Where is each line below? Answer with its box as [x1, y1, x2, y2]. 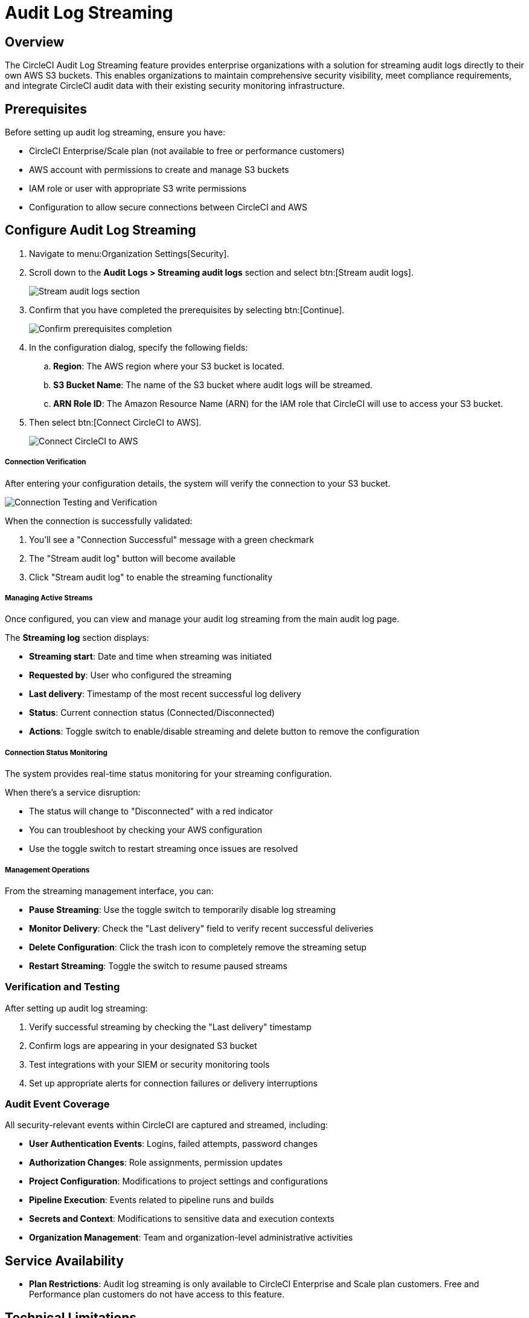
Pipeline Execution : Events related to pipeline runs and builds [29, 1195, 274, 1206]
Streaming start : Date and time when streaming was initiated [29, 651, 272, 662]
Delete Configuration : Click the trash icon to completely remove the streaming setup [29, 941, 367, 952]
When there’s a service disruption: [5, 787, 141, 798]
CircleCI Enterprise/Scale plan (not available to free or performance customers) [29, 146, 345, 157]
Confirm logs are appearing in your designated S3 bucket [29, 1040, 257, 1051]
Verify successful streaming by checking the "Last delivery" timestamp [29, 1021, 312, 1032]
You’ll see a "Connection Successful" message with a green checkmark [29, 534, 314, 545]
